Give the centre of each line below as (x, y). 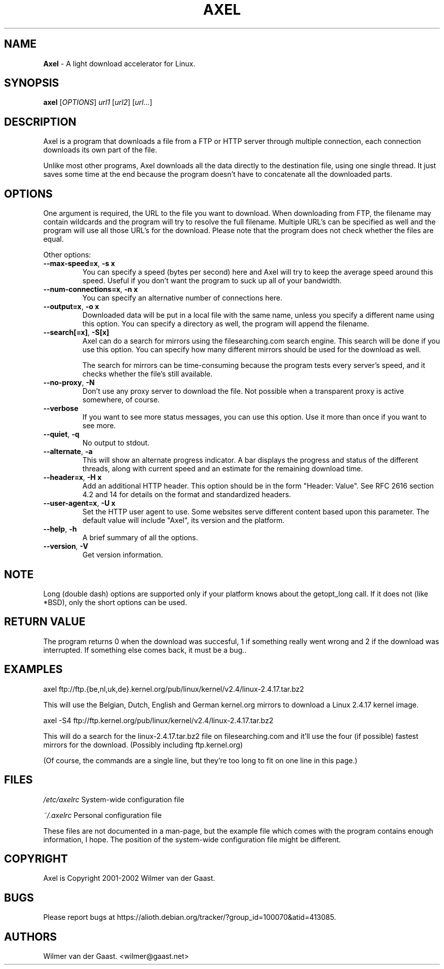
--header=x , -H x (72, 477)
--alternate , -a (68, 452)
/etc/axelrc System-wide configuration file (114, 799)
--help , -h (60, 529)
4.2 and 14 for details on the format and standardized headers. (187, 495)
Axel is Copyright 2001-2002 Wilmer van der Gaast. (129, 878)
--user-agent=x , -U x (79, 503)
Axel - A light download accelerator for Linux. (119, 63)
